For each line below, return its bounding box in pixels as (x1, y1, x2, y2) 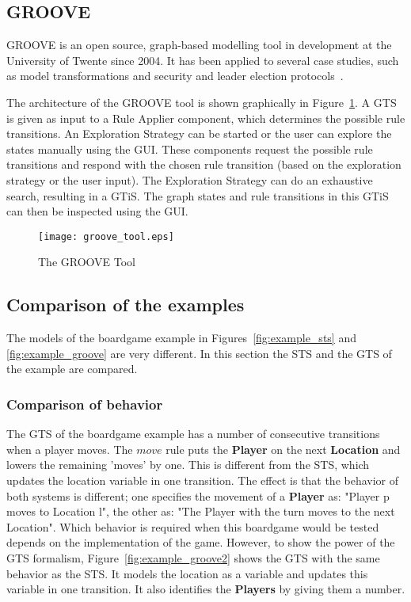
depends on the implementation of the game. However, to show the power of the (6, 534, 395, 551)
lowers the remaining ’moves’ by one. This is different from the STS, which (6, 456, 370, 473)
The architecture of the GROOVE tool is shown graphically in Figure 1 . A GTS (6, 93, 397, 110)
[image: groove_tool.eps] (38, 231, 174, 242)
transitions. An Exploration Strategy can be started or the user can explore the (6, 125, 392, 142)
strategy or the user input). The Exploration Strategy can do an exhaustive (6, 171, 373, 188)
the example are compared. (6, 360, 138, 377)
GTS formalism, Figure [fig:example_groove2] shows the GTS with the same (6, 549, 380, 566)
